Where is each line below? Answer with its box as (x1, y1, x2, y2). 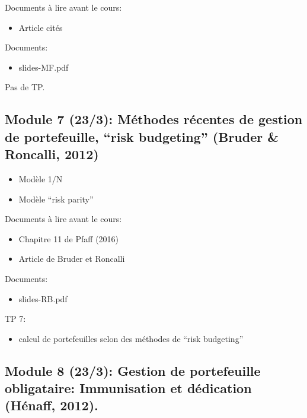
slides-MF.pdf (18, 61, 69, 73)
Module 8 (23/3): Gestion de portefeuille (5, 361, 261, 379)
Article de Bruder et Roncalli (18, 252, 125, 265)
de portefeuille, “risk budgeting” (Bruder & (5, 127, 279, 145)
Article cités (18, 21, 63, 33)
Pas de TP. (5, 81, 45, 93)
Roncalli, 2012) (5, 145, 99, 163)
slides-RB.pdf (18, 292, 68, 305)
